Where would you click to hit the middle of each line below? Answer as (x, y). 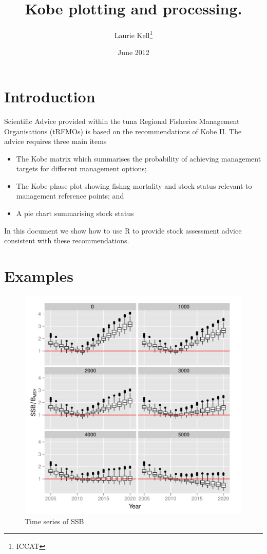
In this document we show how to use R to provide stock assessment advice (123, 230)
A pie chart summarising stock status (75, 213)
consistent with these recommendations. (67, 240)
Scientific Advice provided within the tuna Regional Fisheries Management (122, 121)
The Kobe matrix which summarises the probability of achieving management (139, 158)
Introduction (50, 96)
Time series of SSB (54, 521)
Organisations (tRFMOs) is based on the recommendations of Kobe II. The (123, 131)
